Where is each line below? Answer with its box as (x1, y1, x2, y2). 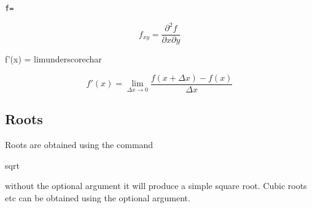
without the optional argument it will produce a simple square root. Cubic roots (5, 179, 307, 192)
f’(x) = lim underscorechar (5, 53, 102, 65)
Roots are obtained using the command (5, 138, 154, 151)
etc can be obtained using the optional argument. (5, 191, 190, 204)
